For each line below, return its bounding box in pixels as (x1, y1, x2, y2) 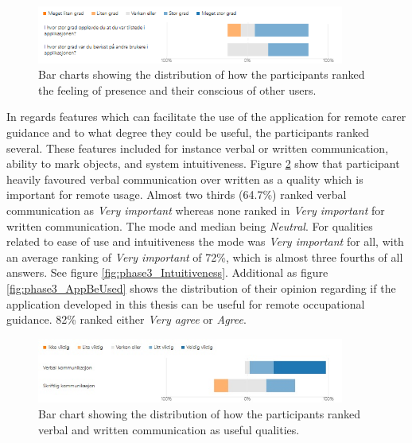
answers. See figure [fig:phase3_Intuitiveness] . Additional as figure (6, 264, 328, 281)
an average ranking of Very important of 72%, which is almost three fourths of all (6, 248, 403, 265)
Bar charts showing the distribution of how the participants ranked (38, 66, 365, 83)
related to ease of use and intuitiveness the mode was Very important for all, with (6, 233, 404, 250)
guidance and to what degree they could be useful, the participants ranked (6, 124, 370, 140)
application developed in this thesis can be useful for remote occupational (6, 295, 365, 312)
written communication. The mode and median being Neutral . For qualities (6, 217, 373, 234)
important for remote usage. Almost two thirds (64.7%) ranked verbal (6, 186, 347, 203)
